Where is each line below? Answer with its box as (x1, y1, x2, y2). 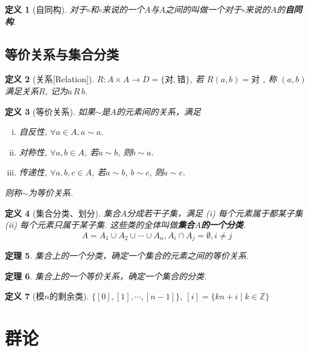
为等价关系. (28, 186, 74, 198)
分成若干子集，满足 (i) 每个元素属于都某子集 (127, 206, 303, 219)
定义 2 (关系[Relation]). (5, 73, 95, 85)
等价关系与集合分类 (5, 44, 119, 63)
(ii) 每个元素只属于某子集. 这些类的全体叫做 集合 (5, 218, 195, 231)
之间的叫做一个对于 (165, 3, 242, 15)
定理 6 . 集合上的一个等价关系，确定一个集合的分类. (5, 269, 207, 282)
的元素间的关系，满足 (116, 105, 201, 117)
